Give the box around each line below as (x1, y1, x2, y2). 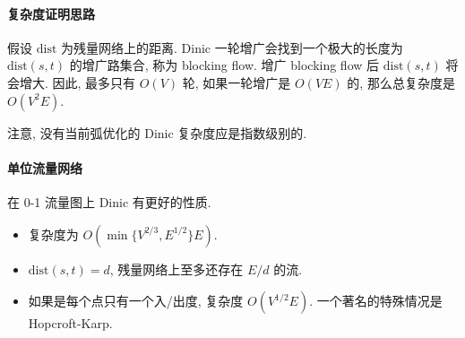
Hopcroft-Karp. (28, 314, 113, 333)
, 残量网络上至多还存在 (109, 259, 244, 278)
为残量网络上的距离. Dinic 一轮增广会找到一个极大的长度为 (61, 38, 403, 56)
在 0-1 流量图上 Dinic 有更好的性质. (7, 192, 211, 211)
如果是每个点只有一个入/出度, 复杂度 (28, 291, 244, 310)
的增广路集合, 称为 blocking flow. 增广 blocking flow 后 (69, 56, 380, 74)
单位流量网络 (7, 158, 82, 177)
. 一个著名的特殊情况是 (309, 291, 443, 310)
